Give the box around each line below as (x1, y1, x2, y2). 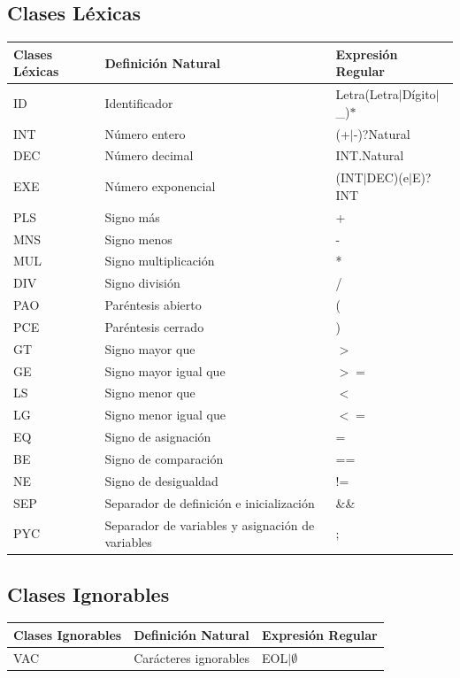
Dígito (402, 85, 436, 104)
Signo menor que (104, 383, 195, 402)
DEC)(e (366, 168, 409, 187)
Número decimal (104, 146, 194, 165)
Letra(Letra (335, 85, 399, 104)
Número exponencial (104, 177, 216, 196)
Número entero (104, 124, 186, 143)
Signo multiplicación (104, 251, 215, 270)
